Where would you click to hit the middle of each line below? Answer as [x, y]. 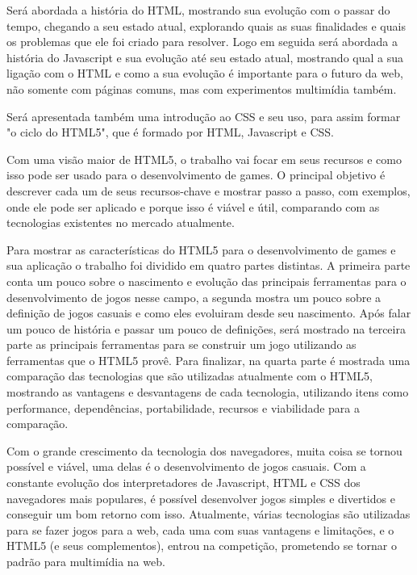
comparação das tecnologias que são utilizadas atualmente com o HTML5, [190, 376]
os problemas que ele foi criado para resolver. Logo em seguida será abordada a [202, 42]
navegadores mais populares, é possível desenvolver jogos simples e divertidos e [201, 498]
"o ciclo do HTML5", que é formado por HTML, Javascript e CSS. [170, 132]
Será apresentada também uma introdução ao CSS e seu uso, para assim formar [204, 116]
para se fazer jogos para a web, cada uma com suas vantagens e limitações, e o [200, 529]
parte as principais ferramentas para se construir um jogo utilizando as [181, 344]
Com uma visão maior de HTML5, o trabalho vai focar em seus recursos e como [204, 159]
